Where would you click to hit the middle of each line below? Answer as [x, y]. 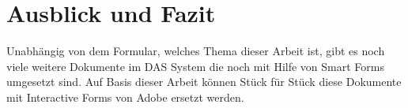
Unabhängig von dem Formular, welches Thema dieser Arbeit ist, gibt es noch [196, 51]
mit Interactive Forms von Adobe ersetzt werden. [125, 97]
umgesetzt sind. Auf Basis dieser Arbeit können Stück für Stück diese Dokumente [204, 82]
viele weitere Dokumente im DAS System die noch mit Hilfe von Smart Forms [195, 66]
